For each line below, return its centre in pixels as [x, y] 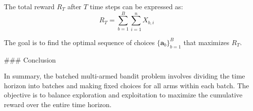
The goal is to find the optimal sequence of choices [79, 42]
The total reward [29, 6]
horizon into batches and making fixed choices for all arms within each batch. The [126, 85]
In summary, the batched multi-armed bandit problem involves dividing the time [125, 76]
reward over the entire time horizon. [58, 104]
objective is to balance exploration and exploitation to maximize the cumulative [123, 95]
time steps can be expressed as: [136, 6]
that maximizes [206, 42]
